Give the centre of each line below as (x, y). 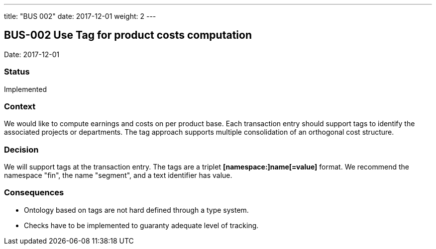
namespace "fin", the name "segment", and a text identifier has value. (118, 175)
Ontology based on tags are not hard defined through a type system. (136, 210)
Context (20, 106)
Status (17, 72)
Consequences (34, 193)
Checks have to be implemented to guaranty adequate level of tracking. (141, 225)
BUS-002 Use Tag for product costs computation (128, 35)
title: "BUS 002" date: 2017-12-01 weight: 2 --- (80, 16)
